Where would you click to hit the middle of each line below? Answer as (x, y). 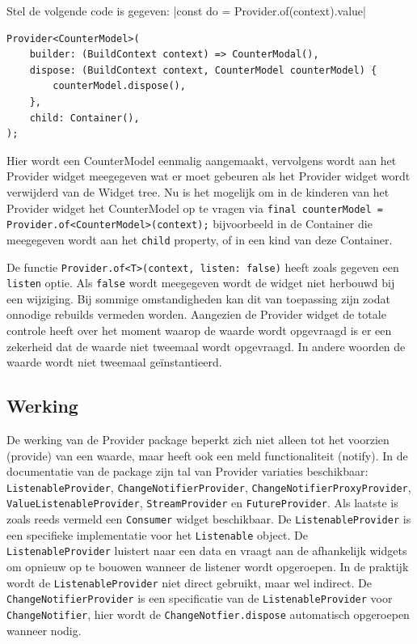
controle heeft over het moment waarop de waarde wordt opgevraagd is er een (199, 330)
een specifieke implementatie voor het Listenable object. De (157, 534)
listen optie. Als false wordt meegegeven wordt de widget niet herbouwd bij (201, 283)
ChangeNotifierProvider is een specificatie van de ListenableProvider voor (200, 598)
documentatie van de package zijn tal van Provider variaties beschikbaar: (187, 471)
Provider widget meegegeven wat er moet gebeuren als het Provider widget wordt (208, 176)
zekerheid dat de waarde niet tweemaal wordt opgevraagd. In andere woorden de (206, 346)
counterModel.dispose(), (119, 86)
